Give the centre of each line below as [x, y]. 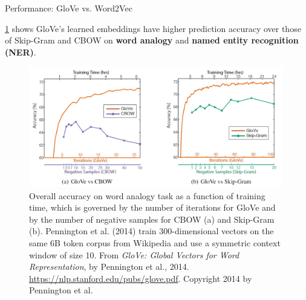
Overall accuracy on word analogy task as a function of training [147, 195]
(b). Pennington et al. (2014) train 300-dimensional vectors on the [151, 231]
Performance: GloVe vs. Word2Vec [69, 8]
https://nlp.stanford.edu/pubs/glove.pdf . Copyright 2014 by [141, 278]
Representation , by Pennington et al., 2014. [109, 266]
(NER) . [21, 52]
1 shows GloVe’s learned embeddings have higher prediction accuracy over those [153, 28]
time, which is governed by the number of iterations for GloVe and [152, 207]
